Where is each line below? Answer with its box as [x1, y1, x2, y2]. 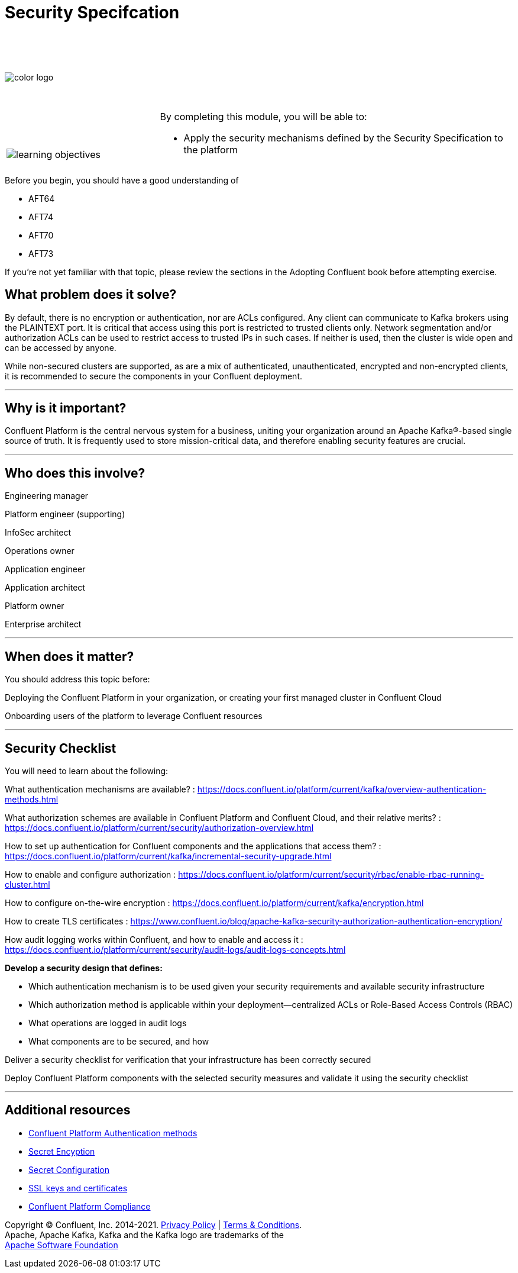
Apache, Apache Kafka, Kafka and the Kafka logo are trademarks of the [5, 1229, 284, 1240]
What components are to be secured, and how [28, 1036, 209, 1046]
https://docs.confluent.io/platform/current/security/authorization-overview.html [5, 822, 314, 833]
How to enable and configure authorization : [5, 869, 176, 879]
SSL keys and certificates [28, 1182, 128, 1193]
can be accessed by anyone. [5, 342, 116, 353]
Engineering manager [5, 491, 89, 501]
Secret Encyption [28, 1146, 95, 1156]
